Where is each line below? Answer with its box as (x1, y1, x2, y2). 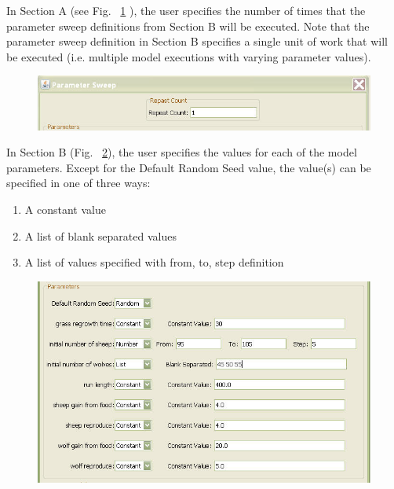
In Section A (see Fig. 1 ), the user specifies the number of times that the (6, 2, 366, 18)
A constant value (24, 201, 106, 218)
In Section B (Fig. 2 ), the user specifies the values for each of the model (6, 144, 357, 160)
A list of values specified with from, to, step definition (24, 254, 284, 270)
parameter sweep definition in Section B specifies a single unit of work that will (6, 33, 388, 50)
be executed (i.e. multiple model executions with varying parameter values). (6, 48, 371, 64)
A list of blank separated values (24, 227, 177, 244)
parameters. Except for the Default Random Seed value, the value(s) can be (6, 159, 371, 175)
